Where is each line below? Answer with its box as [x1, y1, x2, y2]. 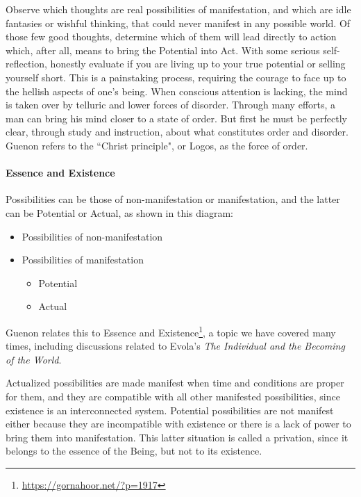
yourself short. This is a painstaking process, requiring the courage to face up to [6, 70, 346, 84]
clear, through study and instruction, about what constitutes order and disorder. [6, 124, 349, 139]
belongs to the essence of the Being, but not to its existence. [6, 443, 262, 458]
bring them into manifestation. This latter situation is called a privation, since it [6, 430, 349, 444]
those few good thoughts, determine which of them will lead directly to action [6, 29, 337, 44]
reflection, [6, 56, 47, 71]
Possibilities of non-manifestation [22, 229, 163, 243]
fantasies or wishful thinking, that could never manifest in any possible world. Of [6, 15, 351, 30]
